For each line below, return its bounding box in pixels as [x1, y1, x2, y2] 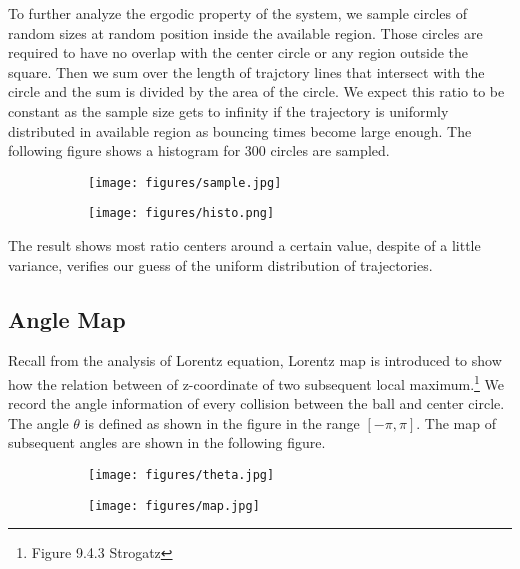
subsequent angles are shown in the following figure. [8, 432, 326, 453]
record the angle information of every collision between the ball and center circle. [8, 393, 505, 414]
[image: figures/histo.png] [88, 206, 275, 221]
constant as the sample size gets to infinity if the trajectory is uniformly [8, 100, 449, 121]
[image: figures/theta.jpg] [88, 468, 275, 483]
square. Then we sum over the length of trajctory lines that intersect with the [8, 61, 485, 82]
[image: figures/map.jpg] [88, 498, 260, 513]
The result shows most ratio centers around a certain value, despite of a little [8, 235, 481, 256]
